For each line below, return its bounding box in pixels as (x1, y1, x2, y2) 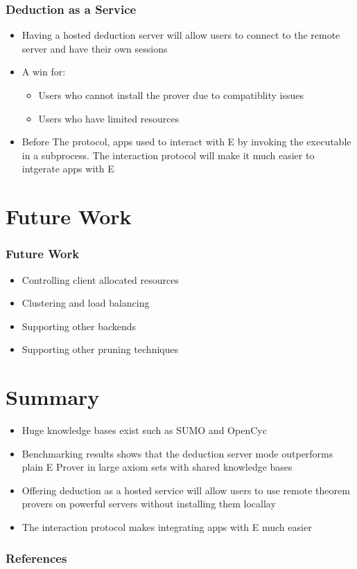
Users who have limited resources (38, 111, 180, 125)
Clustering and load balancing (21, 296, 150, 310)
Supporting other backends (21, 318, 137, 333)
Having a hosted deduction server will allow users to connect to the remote (21, 28, 340, 42)
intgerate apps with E (21, 161, 114, 176)
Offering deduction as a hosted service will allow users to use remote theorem (21, 482, 350, 497)
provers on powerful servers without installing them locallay (21, 496, 276, 511)
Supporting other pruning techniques (21, 342, 179, 356)
